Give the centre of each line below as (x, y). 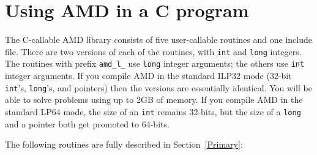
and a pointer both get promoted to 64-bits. (87, 123)
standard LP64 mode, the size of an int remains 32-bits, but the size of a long (153, 111)
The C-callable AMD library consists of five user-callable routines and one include (159, 40)
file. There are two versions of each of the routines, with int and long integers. (153, 51)
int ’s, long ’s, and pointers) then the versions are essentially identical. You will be (158, 87)
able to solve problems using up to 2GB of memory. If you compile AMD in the (154, 100)
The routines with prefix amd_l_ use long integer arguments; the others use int (155, 63)
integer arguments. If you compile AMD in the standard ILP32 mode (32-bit (148, 76)
